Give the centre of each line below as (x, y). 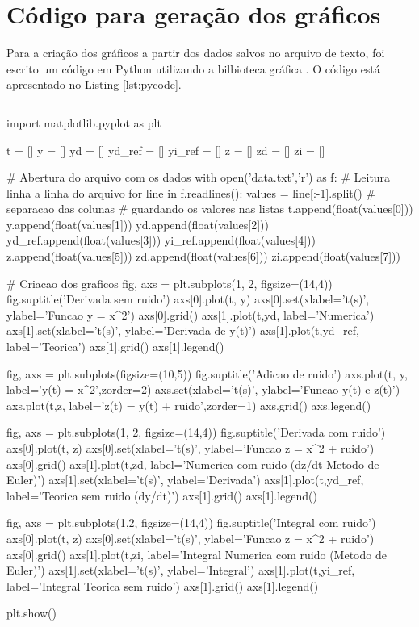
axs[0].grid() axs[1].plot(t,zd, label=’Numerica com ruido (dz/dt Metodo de (193, 464)
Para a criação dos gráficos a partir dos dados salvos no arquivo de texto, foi (196, 53)
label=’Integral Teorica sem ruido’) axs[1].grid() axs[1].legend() (163, 585)
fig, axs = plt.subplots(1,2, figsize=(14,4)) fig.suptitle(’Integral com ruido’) (191, 522)
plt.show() (31, 613)
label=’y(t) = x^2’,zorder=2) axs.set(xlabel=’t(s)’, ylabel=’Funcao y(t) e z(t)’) (203, 389)
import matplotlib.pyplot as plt (84, 122)
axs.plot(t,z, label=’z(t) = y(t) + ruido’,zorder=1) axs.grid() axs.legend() (189, 405)
